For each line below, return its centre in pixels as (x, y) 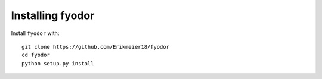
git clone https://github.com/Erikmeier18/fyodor (96, 47)
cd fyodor (36, 55)
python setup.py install (58, 63)
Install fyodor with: (35, 33)
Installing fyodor (53, 15)
